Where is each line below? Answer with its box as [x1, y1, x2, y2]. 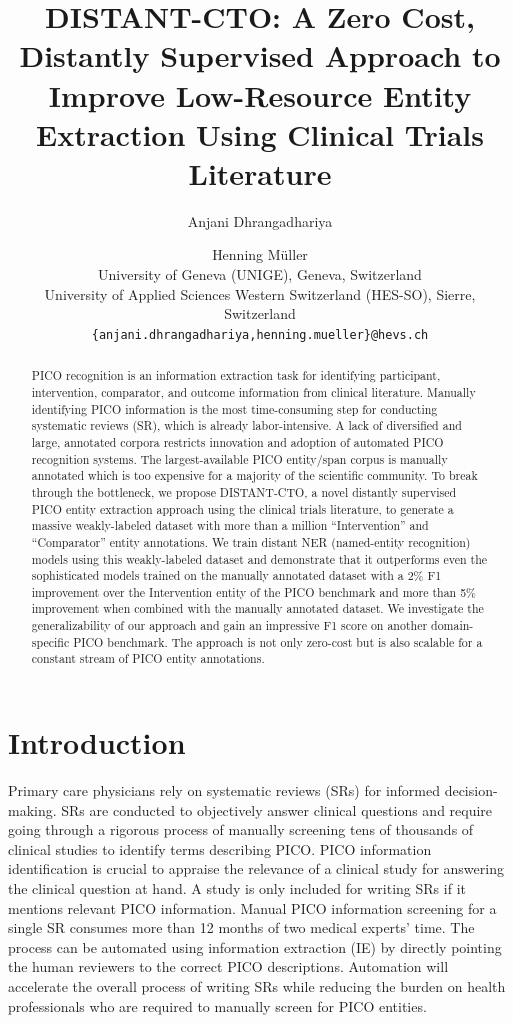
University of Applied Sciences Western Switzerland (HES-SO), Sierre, [44, 283, 476, 304]
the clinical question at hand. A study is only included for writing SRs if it [8, 878, 466, 899]
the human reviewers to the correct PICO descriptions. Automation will [8, 956, 449, 977]
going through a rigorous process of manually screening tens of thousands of [8, 819, 474, 840]
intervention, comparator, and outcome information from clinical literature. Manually [31, 383, 476, 400]
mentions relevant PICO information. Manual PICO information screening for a [8, 897, 497, 918]
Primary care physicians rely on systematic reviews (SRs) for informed [8, 780, 440, 801]
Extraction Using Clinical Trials [35, 113, 484, 154]
